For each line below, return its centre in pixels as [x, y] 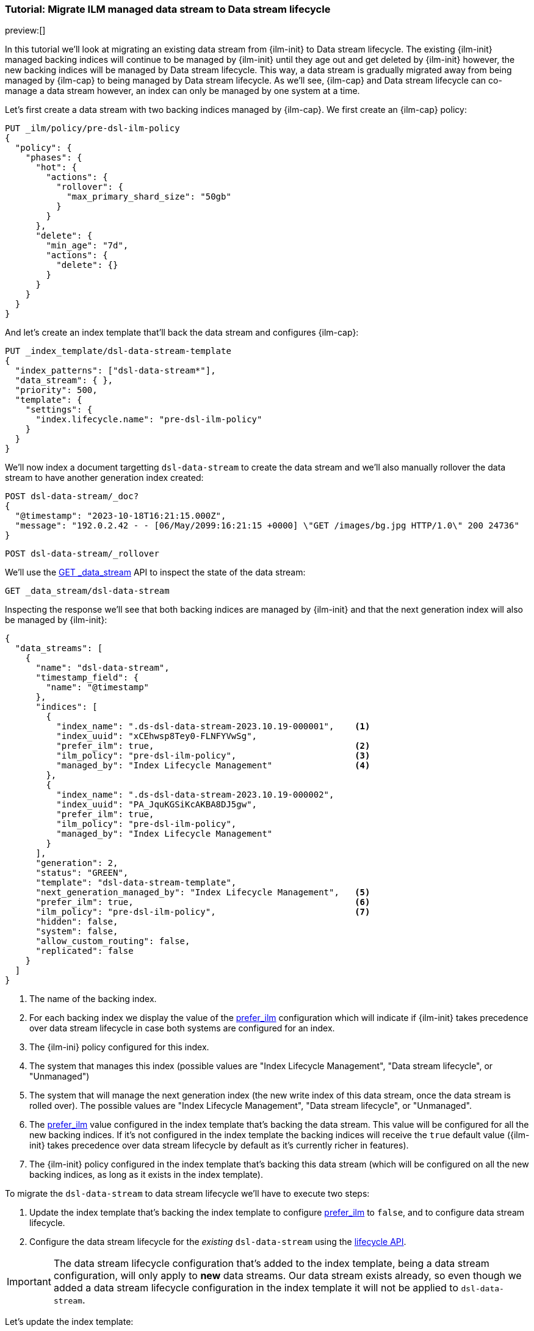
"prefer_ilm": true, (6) [203, 902]
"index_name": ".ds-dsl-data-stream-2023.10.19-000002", [195, 795]
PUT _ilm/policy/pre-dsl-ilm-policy [92, 128]
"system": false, [77, 932]
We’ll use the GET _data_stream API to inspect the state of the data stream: [155, 572]
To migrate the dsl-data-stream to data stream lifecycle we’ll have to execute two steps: [187, 1194]
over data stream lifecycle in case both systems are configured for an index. [182, 1028]
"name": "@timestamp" [98, 687]
